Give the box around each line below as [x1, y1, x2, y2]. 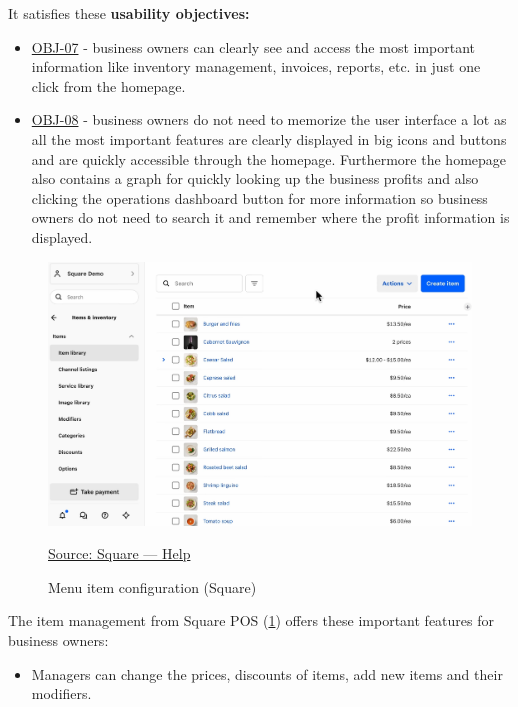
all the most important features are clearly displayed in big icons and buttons [31, 128, 507, 149]
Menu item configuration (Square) [48, 576, 257, 597]
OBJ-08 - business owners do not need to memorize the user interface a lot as [31, 109, 507, 130]
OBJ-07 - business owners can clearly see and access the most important [31, 36, 476, 57]
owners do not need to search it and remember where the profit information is [31, 207, 510, 228]
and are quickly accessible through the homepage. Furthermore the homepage [31, 148, 507, 169]
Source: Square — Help [48, 543, 191, 564]
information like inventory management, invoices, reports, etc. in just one [31, 56, 481, 77]
